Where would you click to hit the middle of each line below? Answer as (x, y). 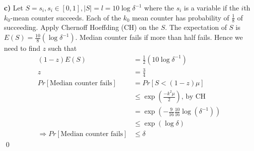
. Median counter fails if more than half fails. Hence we (159, 37)
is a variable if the (212, 7)
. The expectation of (196, 27)
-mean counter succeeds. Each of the (66, 17)
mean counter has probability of (181, 17)
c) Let (14, 7)
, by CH (193, 97)
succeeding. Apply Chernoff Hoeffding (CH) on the (81, 27)
